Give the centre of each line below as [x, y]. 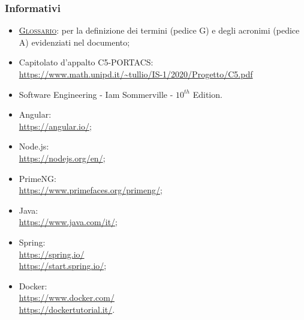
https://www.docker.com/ [67, 297]
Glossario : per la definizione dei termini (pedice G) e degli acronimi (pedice [159, 30]
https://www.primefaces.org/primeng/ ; [91, 190]
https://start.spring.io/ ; [63, 266]
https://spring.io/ [52, 254]
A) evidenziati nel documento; [74, 42]
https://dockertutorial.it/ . [67, 309]
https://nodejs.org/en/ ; [62, 158]
